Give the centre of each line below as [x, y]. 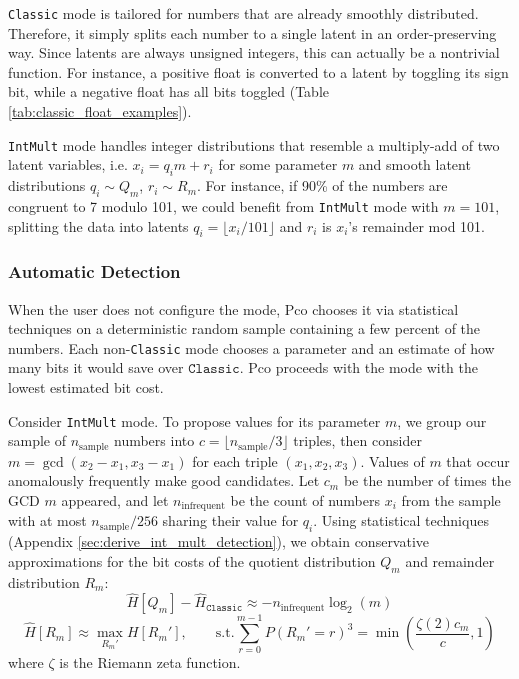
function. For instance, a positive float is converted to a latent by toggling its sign [258, 71]
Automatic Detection [94, 271]
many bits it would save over [96, 367]
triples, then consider [357, 440]
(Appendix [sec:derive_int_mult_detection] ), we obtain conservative [219, 541]
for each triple [235, 460]
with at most [47, 520]
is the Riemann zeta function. [150, 662]
